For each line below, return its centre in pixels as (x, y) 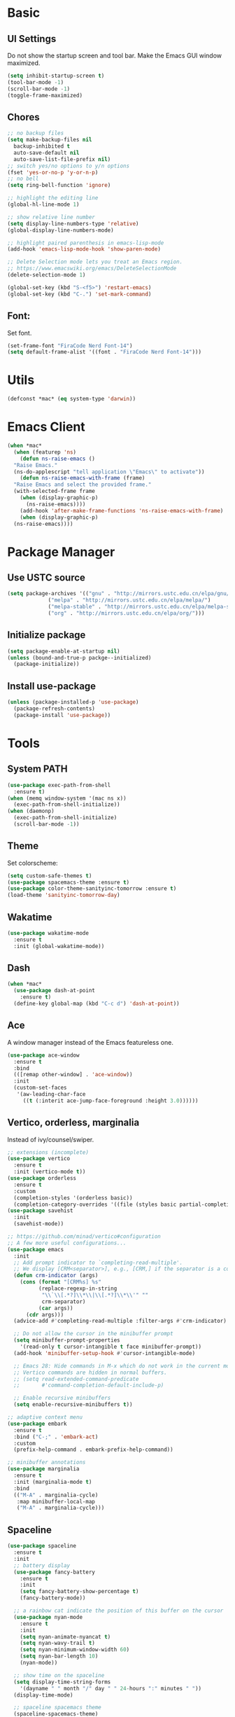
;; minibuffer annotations (47, 1462)
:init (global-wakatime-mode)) (59, 946)
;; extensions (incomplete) (48, 1152)
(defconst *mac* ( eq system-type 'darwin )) (72, 399)
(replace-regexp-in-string (78, 1289)
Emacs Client (46, 427)
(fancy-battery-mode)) (53, 1598)
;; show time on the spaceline (59, 1675)
